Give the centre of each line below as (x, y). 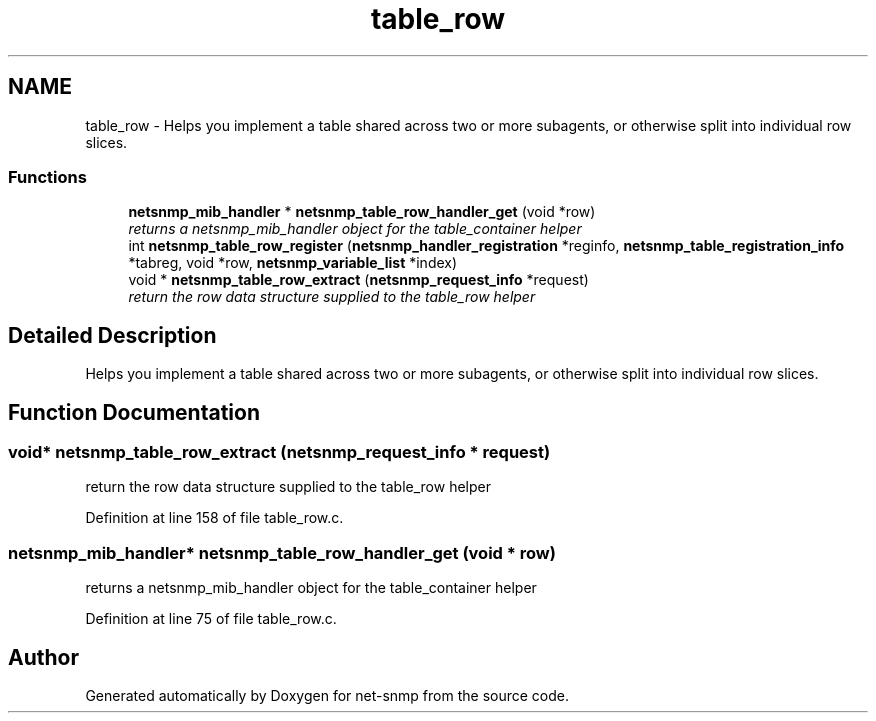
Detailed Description (112, 335)
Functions (47, 176)
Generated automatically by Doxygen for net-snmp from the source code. (327, 695)
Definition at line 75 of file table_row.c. (211, 619)
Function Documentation (134, 412)
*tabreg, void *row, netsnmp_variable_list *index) (293, 263)
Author (43, 657)
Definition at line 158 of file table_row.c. (214, 518)
